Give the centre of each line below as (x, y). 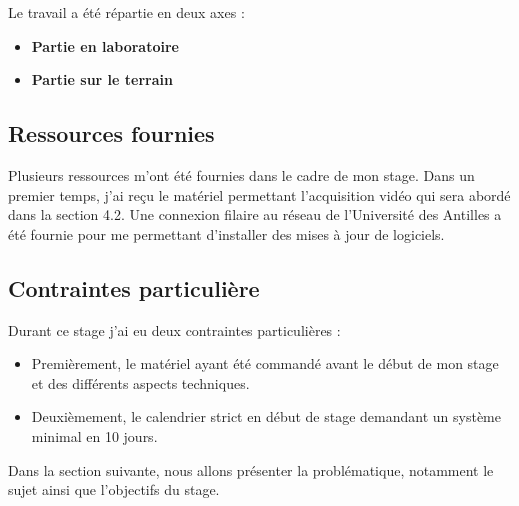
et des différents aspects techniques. (140, 382)
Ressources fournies (111, 133)
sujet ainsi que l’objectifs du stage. (114, 489)
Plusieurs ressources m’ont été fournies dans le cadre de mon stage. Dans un (241, 174)
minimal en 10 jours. (94, 435)
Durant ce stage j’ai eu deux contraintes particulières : (174, 329)
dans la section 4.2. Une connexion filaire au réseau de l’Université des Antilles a (255, 214)
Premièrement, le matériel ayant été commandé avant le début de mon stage (265, 363)
